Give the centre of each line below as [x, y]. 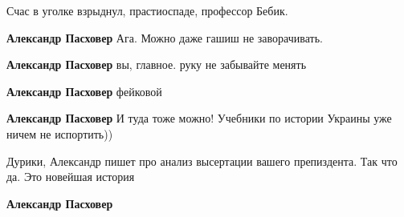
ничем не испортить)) [60, 133]
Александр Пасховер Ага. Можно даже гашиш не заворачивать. [165, 37]
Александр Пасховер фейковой [84, 91]
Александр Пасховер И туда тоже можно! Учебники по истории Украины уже [199, 118]
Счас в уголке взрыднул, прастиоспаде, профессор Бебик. [147, 10]
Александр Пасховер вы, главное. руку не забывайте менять [157, 64]
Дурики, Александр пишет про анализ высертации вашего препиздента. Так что [202, 161]
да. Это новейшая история [71, 177]
